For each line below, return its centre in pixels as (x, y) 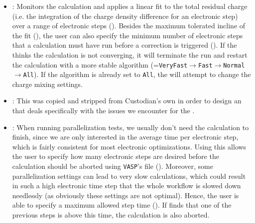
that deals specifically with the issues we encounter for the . (103, 111)
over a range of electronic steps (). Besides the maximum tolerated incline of (129, 26)
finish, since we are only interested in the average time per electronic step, (125, 137)
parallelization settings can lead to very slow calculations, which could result (129, 176)
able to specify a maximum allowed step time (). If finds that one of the (122, 205)
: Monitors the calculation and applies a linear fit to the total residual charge (130, 6)
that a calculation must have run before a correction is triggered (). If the (125, 45)
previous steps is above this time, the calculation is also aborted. (111, 215)
